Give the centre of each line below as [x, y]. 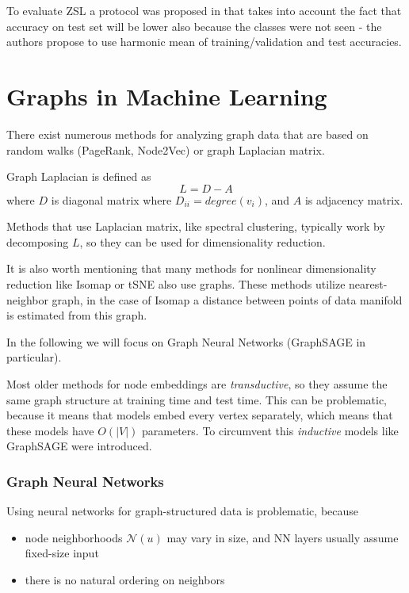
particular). [34, 357]
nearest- [368, 284]
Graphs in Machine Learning [167, 96]
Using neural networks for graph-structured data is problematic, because [183, 511]
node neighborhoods [74, 537]
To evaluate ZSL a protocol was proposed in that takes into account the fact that [204, 10]
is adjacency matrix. [354, 199]
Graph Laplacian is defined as [79, 176]
